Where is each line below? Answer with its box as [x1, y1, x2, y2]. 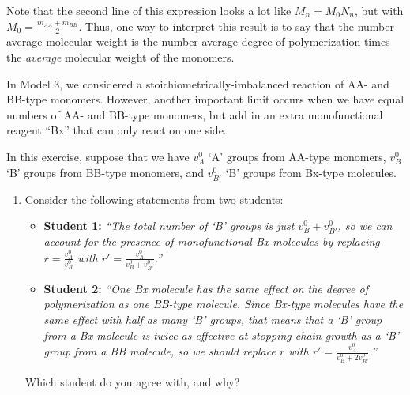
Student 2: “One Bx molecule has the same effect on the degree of [43, 280, 368, 296]
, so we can [337, 217, 393, 234]
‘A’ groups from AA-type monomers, [208, 148, 386, 164]
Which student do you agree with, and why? [24, 373, 240, 389]
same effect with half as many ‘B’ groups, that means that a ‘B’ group [43, 311, 382, 328]
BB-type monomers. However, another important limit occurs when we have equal [6, 91, 404, 107]
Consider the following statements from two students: [24, 190, 284, 207]
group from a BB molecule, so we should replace [43, 343, 276, 359]
